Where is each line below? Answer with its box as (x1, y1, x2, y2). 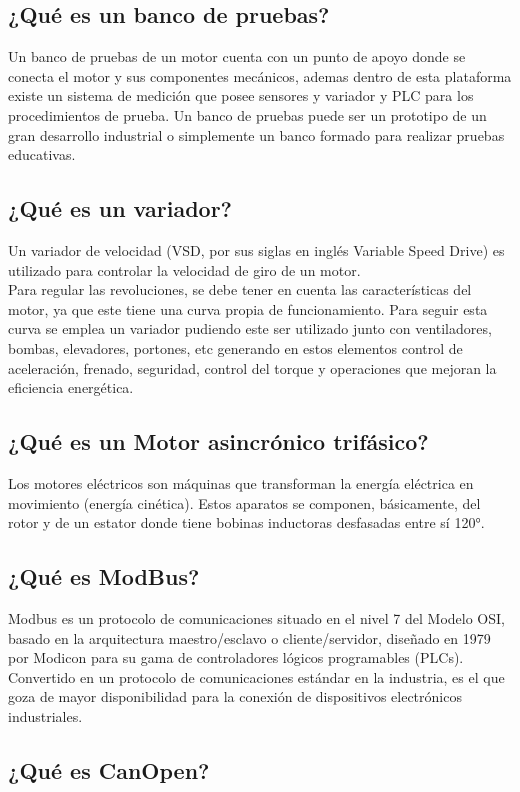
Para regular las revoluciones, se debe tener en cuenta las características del (8, 279, 472, 300)
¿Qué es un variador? (8, 193, 232, 224)
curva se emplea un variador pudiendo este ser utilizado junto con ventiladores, (8, 318, 492, 339)
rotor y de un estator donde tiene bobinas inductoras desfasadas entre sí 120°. (8, 512, 485, 533)
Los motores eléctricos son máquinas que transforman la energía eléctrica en (8, 472, 474, 493)
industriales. (8, 705, 83, 726)
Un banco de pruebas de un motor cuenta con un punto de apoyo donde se (8, 46, 466, 67)
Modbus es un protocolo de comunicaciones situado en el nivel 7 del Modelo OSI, (8, 607, 505, 628)
